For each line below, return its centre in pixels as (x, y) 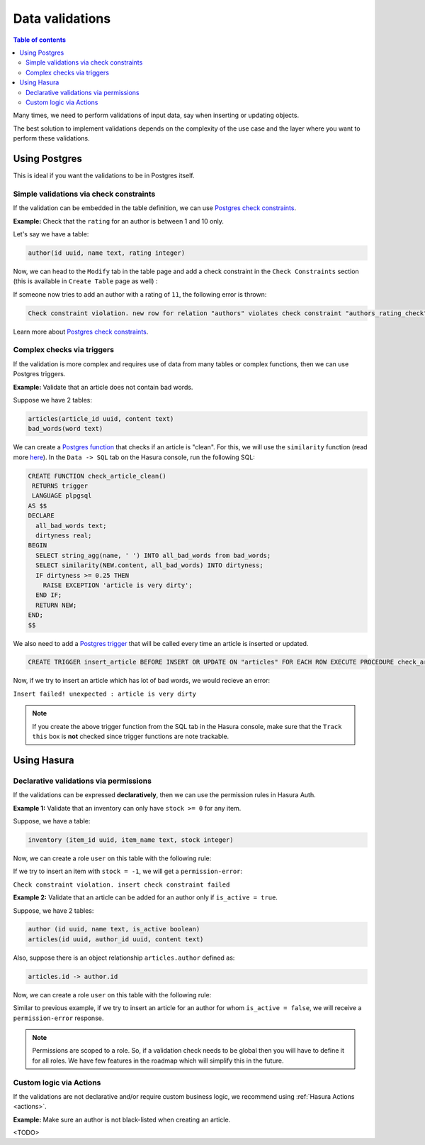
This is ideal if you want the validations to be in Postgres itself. (104, 175)
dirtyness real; (64, 536)
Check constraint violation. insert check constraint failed (121, 884)
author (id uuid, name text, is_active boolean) (114, 929)
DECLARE (41, 516)
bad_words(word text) (66, 429)
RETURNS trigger (60, 486)
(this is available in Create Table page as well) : (85, 281)
